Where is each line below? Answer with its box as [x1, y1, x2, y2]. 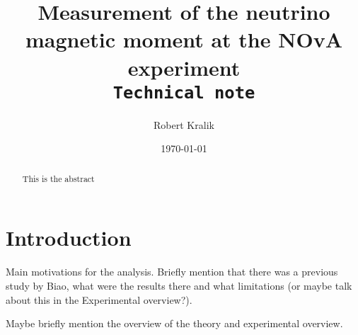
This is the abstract [22, 172, 95, 184]
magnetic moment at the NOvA [25, 25, 342, 54]
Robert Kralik [154, 117, 214, 132]
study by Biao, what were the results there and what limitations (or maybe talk [6, 278, 352, 293]
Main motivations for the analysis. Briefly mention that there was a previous [6, 264, 338, 279]
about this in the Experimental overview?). [6, 292, 192, 307]
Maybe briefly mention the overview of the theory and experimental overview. [6, 316, 343, 331]
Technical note [112, 82, 255, 103]
